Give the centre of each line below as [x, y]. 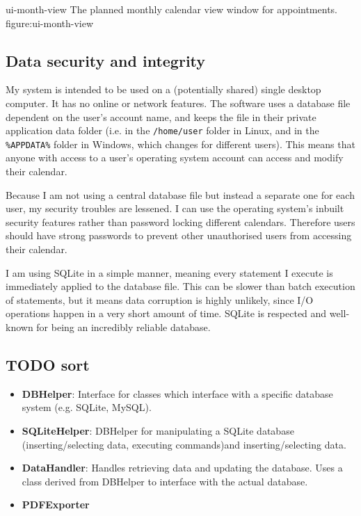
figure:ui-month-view [50, 23]
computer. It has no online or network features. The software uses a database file [178, 103]
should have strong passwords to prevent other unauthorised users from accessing [179, 235]
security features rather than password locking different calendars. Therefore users [180, 221]
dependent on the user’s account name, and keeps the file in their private [161, 116]
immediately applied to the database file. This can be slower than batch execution [180, 286]
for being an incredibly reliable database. [123, 327]
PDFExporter [56, 505]
